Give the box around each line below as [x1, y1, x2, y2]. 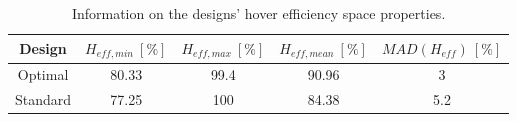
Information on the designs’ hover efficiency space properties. [71, 3, 446, 23]
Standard [15, 89, 72, 110]
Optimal [17, 64, 69, 85]
